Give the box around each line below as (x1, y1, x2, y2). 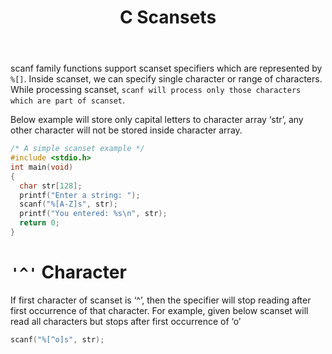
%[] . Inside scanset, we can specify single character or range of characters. (10, 73, 323, 85)
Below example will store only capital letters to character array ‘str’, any (10, 114, 304, 126)
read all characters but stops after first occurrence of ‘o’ (10, 315, 242, 327)
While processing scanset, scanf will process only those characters (10, 84, 302, 96)
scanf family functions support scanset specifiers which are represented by (10, 62, 323, 75)
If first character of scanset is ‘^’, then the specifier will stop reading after (10, 294, 312, 306)
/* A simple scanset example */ (10, 144, 145, 154)
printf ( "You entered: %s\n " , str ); (19, 209, 168, 219)
